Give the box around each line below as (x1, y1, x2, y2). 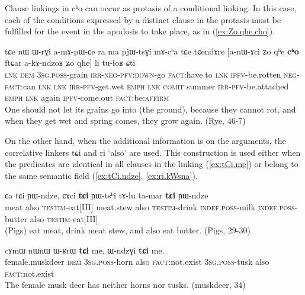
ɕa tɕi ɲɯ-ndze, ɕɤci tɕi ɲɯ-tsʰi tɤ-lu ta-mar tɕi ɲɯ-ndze (5, 189, 208, 201)
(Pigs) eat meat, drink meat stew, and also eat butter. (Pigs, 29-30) (5, 224, 251, 236)
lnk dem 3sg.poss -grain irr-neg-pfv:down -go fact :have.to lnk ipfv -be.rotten (5, 68, 281, 80)
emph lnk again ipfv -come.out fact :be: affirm (5, 91, 169, 104)
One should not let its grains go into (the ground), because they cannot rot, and (5, 102, 296, 115)
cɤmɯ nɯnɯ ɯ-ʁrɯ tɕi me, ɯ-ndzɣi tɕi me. (5, 243, 165, 256)
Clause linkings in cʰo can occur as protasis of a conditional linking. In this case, (5, 2, 297, 14)
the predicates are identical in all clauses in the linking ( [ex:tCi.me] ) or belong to (5, 158, 298, 170)
